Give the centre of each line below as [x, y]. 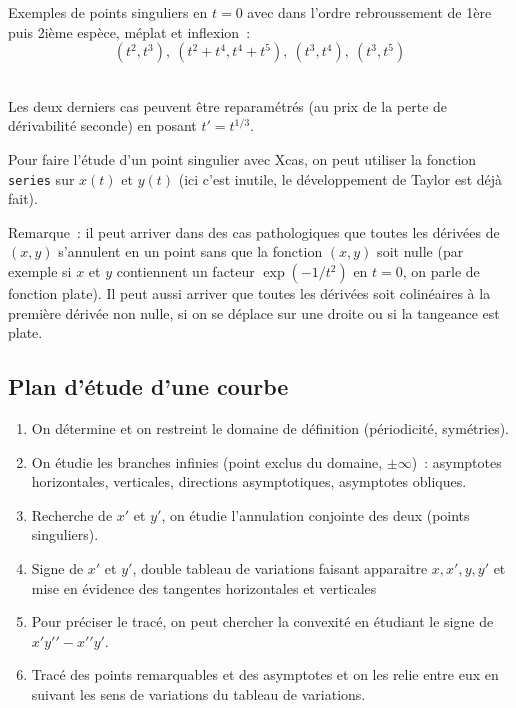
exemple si [40, 271]
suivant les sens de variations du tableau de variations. [198, 693]
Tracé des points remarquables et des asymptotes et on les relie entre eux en [265, 674]
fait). [23, 198]
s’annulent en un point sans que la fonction [190, 251]
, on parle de [441, 271]
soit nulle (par [420, 251]
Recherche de [72, 514]
